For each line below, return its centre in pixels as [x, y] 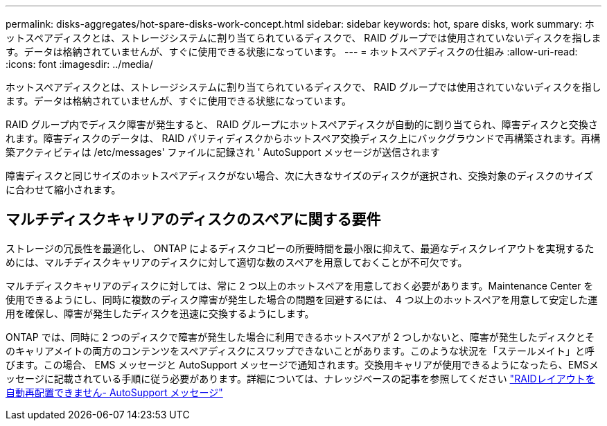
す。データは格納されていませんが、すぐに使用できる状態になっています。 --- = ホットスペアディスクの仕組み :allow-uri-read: [292, 52]
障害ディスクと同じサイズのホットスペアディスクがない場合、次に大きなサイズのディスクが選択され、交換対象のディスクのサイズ [299, 176]
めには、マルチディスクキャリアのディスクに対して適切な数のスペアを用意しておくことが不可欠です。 [237, 262]
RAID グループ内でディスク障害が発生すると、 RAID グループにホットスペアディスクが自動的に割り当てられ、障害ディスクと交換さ [302, 124]
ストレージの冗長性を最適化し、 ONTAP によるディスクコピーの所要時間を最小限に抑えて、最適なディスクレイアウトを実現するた [300, 248]
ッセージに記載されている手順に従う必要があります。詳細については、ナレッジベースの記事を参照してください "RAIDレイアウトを [300, 378]
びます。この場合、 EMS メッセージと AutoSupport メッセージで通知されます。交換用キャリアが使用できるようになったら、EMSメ [302, 364]
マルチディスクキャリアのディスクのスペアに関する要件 [193, 220]
